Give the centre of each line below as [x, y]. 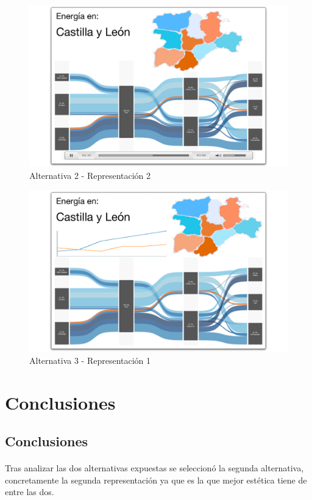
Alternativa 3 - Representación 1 [90, 360]
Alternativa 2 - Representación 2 [90, 175]
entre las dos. [30, 492]
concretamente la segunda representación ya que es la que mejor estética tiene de [156, 480]
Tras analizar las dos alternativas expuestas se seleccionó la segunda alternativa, [154, 468]
